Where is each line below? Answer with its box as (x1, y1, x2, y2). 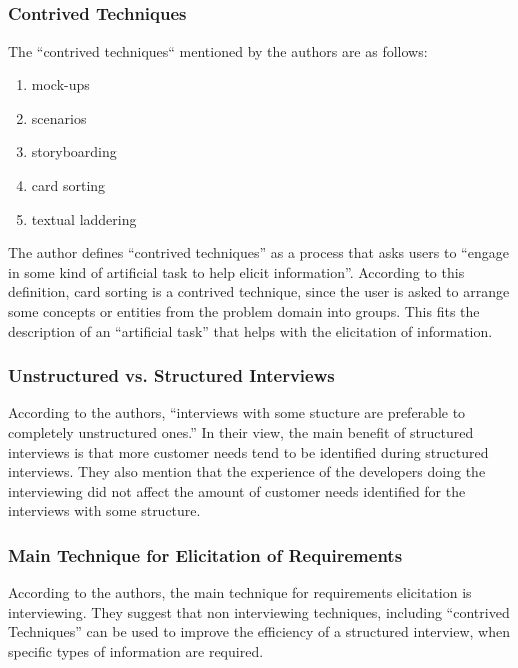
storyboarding (31, 141, 117, 162)
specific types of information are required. (8, 641, 264, 661)
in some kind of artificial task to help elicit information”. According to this (8, 261, 465, 282)
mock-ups (31, 74, 90, 95)
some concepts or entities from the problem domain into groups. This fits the (8, 301, 480, 322)
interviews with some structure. (8, 500, 201, 521)
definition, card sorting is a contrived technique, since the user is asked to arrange (8, 281, 510, 302)
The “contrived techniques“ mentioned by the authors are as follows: (8, 40, 428, 61)
